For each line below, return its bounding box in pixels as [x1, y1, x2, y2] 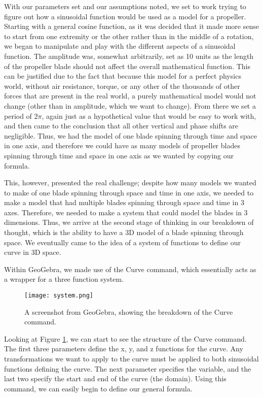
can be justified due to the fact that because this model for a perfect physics [4, 71, 241, 81]
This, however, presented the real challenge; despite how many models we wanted [4, 177, 256, 188]
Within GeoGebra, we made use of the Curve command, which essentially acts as [4, 263, 256, 274]
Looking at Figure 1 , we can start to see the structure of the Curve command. [4, 333, 247, 344]
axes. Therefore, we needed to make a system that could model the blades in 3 [4, 207, 248, 217]
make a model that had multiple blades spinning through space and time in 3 [4, 197, 244, 208]
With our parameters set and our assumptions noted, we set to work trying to [4, 1, 246, 11]
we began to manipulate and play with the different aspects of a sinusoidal [4, 41, 236, 51]
